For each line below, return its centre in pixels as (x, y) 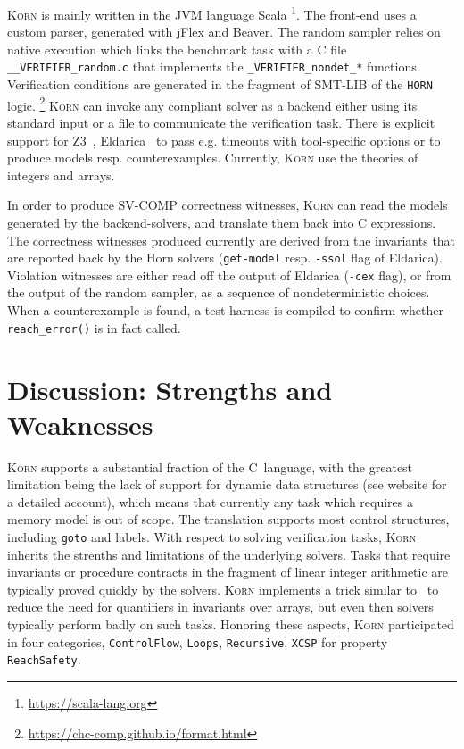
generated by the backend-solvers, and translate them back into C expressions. (222, 222)
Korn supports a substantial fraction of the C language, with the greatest (210, 466)
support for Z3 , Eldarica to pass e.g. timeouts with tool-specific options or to (224, 140)
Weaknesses (80, 424)
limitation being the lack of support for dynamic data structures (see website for (227, 484)
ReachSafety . (44, 659)
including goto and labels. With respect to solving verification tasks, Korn (212, 537)
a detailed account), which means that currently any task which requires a (210, 501)
